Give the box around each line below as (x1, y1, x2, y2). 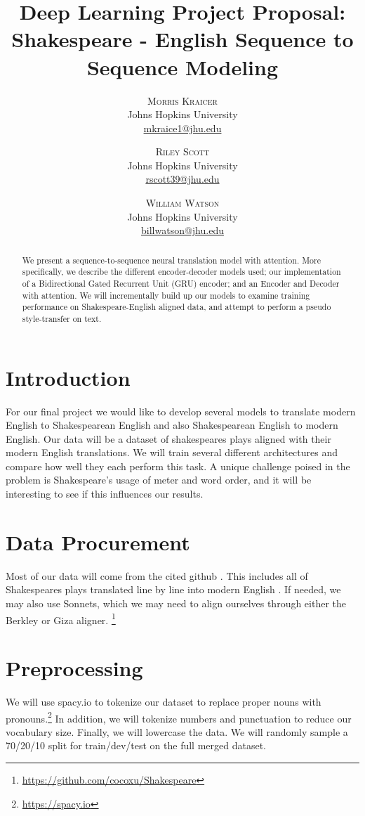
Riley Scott (155, 144, 210, 159)
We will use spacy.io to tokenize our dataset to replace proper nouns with (6, 694, 321, 708)
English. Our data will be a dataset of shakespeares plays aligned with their (6, 431, 331, 446)
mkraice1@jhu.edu (143, 120, 222, 135)
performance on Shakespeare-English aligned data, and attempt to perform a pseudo (22, 301, 331, 313)
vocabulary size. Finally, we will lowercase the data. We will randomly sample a (6, 724, 348, 739)
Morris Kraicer (147, 93, 218, 108)
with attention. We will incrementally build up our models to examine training (22, 289, 310, 301)
